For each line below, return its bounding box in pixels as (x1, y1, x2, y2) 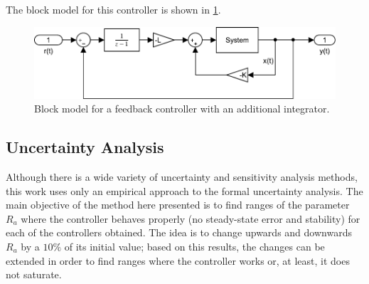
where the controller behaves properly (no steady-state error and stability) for (21, 211, 360, 226)
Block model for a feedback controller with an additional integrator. (34, 101, 330, 116)
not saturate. (6, 267, 62, 282)
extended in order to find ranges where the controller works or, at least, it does (6, 253, 350, 268)
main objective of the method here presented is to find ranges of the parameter (6, 197, 350, 212)
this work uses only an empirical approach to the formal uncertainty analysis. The (6, 183, 363, 198)
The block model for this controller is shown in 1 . (6, 2, 221, 16)
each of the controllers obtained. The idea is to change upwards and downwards (6, 225, 352, 240)
